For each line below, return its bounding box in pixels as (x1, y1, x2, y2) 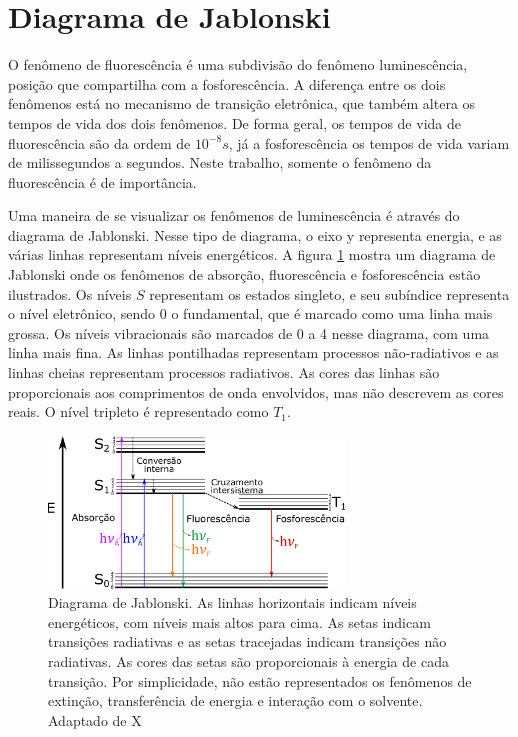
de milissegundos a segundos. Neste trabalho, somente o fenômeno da (8, 152, 432, 173)
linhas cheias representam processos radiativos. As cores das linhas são (8, 362, 440, 383)
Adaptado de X (48, 709, 142, 730)
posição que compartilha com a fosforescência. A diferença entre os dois (8, 73, 446, 94)
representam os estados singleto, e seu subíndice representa (149, 283, 510, 304)
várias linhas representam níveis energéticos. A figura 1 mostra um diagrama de (8, 244, 496, 265)
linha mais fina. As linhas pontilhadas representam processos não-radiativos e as (8, 342, 499, 363)
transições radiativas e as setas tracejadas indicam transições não (48, 631, 447, 652)
